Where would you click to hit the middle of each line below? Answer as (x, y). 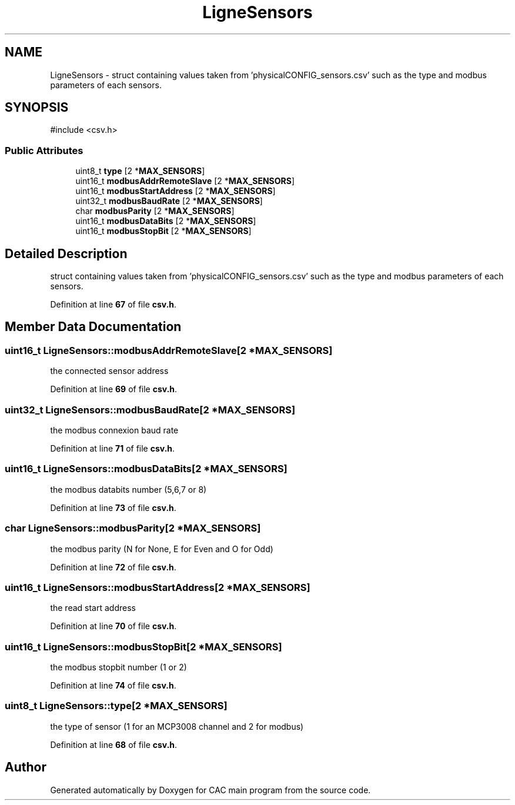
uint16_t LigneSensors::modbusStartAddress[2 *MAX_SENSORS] (158, 587)
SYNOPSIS (37, 108)
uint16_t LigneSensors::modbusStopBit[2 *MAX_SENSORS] (143, 647)
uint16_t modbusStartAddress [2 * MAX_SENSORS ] (175, 191)
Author (26, 767)
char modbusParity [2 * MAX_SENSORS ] (155, 211)
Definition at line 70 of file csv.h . (113, 626)
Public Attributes (44, 150)
